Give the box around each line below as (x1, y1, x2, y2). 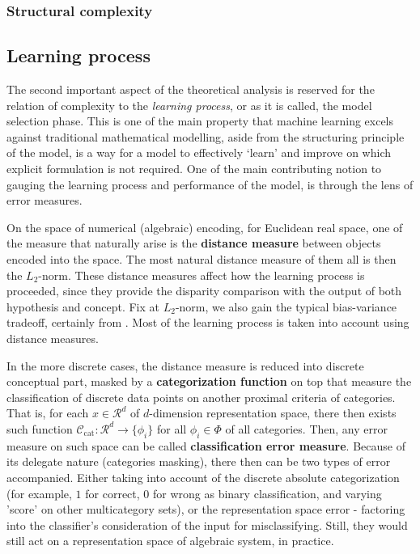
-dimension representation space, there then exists (149, 404, 397, 421)
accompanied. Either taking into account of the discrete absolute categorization (6, 468, 400, 485)
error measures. (6, 192, 83, 209)
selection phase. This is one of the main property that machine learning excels (6, 112, 394, 129)
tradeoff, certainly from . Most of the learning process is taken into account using (6, 314, 409, 331)
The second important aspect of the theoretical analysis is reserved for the (6, 81, 375, 98)
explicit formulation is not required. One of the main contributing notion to (6, 160, 382, 177)
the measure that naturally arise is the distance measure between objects (6, 235, 381, 252)
